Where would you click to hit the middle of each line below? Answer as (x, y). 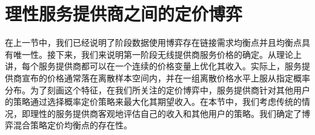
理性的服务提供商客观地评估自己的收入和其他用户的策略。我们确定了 (166, 113)
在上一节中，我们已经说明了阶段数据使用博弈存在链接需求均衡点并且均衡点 (153, 42)
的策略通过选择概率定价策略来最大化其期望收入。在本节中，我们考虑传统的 (153, 102)
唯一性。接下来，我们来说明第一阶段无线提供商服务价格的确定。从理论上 (157, 54)
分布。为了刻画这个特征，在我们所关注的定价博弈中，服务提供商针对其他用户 (157, 89)
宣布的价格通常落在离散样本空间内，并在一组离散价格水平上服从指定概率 (166, 77)
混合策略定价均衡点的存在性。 (72, 125)
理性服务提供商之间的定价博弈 (124, 14)
